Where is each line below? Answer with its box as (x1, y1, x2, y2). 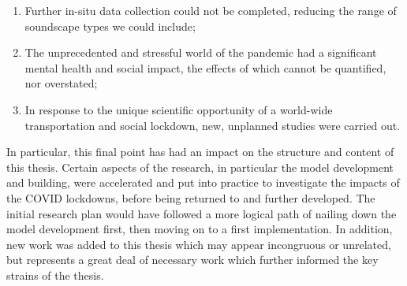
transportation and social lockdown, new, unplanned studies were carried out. (24, 117, 401, 133)
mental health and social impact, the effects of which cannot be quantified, (24, 59, 386, 76)
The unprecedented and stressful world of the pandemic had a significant (24, 44, 377, 61)
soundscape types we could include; (24, 17, 196, 34)
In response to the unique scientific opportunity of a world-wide (24, 101, 333, 117)
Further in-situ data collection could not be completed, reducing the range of (24, 2, 397, 18)
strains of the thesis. (6, 266, 104, 283)
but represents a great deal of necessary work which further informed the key (6, 251, 379, 268)
